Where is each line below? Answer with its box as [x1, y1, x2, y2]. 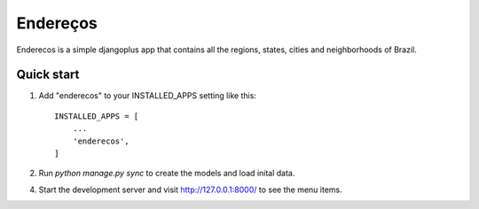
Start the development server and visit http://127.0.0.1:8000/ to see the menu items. [38, 184, 342, 195]
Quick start [16, 67, 80, 82]
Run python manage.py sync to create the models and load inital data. [38, 168, 295, 179]
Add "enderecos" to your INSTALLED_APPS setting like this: [38, 90, 257, 101]
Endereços [16, 13, 98, 33]
